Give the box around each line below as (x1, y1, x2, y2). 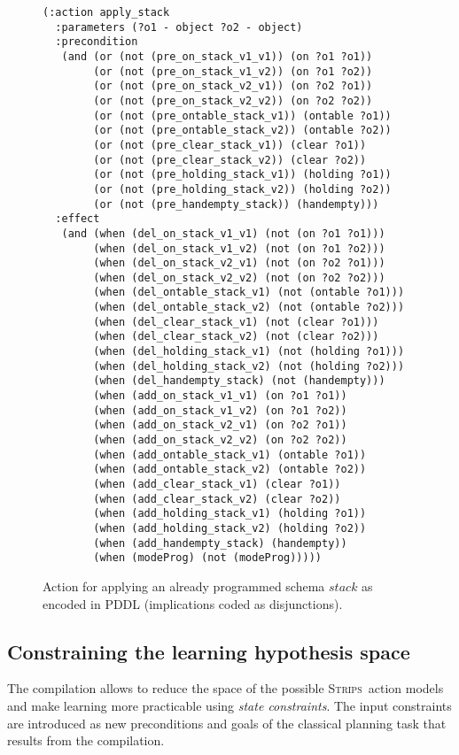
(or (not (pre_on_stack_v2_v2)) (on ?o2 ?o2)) (93, 94, 373, 107)
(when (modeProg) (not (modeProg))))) (93, 551, 322, 565)
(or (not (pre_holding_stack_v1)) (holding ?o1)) (93, 168, 392, 181)
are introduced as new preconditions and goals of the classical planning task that (7, 713, 447, 732)
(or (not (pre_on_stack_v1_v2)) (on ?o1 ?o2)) (93, 65, 373, 78)
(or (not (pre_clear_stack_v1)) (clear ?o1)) (93, 138, 367, 151)
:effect (55, 212, 100, 226)
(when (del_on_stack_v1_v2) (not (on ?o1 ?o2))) (93, 242, 385, 255)
